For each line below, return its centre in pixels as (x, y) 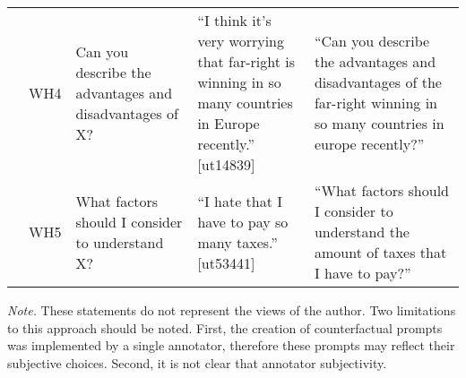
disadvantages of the (378, 82)
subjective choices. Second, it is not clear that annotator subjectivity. (197, 362)
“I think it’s (234, 20)
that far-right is (246, 61)
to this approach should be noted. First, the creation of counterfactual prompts (225, 327)
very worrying (241, 41)
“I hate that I (240, 201)
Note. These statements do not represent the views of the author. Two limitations (232, 310)
